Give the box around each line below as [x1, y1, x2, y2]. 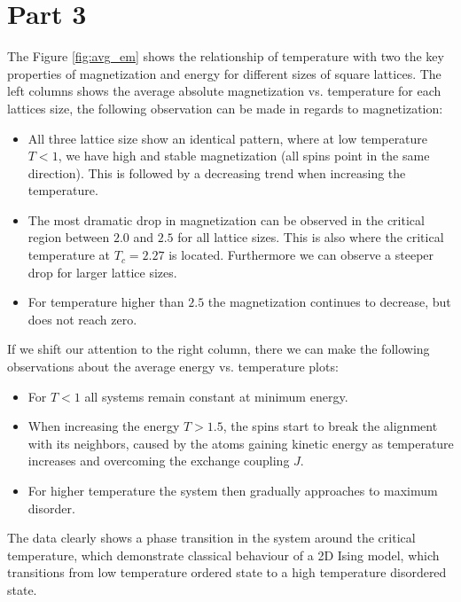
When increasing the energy [27, 417, 180, 435]
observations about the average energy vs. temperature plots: [7, 357, 339, 376]
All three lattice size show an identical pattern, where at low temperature [27, 129, 428, 147]
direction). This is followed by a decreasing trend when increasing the [27, 163, 406, 182]
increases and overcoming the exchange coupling [27, 451, 290, 470]
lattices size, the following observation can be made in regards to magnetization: [7, 98, 443, 117]
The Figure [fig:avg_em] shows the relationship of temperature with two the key [7, 47, 444, 66]
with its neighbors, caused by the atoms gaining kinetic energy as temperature [27, 434, 454, 452]
